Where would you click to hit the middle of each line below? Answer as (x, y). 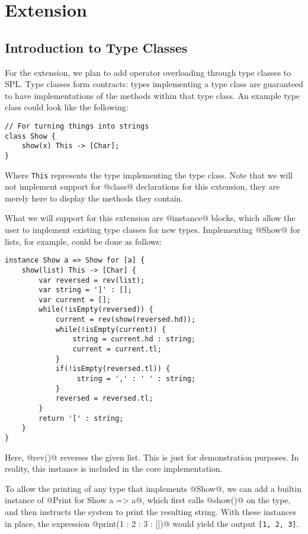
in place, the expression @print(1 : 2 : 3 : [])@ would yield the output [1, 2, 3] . (152, 523)
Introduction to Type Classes (96, 47)
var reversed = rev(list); (92, 280)
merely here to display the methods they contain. (94, 198)
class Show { (30, 136)
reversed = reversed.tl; (104, 399)
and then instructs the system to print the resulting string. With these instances (151, 512)
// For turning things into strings (77, 126)
